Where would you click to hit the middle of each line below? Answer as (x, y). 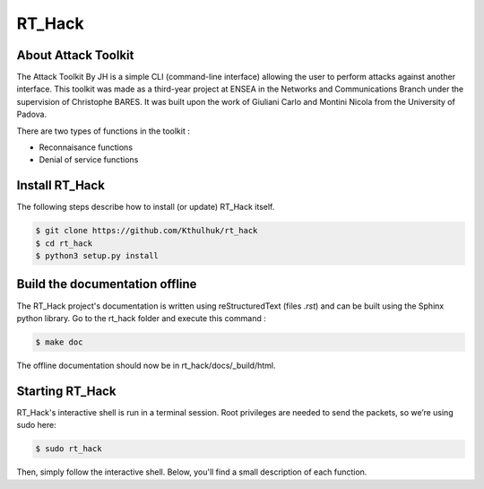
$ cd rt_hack (64, 243)
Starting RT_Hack (66, 391)
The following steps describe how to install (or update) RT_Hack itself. (146, 207)
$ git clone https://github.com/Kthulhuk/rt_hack (147, 231)
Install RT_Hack (60, 185)
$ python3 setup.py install (97, 256)
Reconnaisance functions (86, 147)
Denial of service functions (89, 160)
